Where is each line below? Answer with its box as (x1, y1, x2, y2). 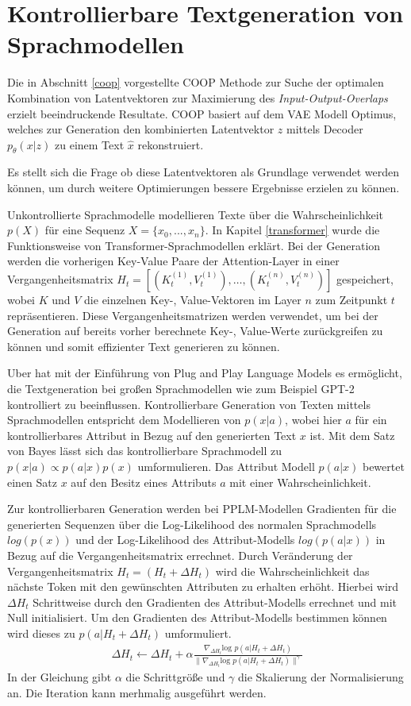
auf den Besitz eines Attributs (71, 473, 217, 490)
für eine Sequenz (44, 222, 125, 238)
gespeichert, (336, 271, 394, 287)
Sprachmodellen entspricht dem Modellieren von (7, 411, 241, 428)
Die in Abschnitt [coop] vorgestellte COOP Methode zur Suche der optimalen (7, 74, 384, 91)
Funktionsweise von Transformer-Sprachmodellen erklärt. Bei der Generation (7, 237, 381, 253)
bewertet (362, 457, 405, 474)
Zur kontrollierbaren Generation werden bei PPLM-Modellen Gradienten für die (7, 500, 397, 517)
